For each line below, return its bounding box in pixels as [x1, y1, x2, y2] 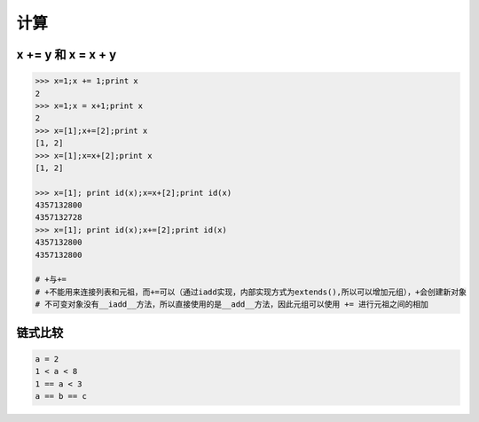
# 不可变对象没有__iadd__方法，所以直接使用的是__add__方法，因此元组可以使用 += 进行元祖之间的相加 [35, 300, 429, 309]
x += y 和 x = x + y [16, 47, 117, 62]
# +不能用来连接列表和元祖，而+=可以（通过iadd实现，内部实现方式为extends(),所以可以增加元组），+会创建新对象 [35, 286, 467, 297]
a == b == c [35, 391, 88, 401]
